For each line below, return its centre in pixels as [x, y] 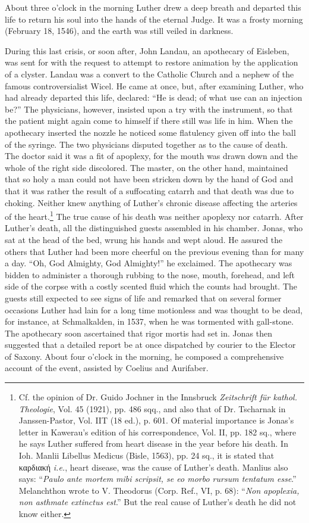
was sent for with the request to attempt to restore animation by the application [152, 62]
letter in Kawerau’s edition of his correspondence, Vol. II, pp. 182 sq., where [157, 432]
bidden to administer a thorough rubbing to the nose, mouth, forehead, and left [150, 274]
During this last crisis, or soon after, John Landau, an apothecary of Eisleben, [147, 50]
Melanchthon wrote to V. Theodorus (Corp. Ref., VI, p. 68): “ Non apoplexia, [159, 490]
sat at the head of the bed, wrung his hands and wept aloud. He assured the [144, 239]
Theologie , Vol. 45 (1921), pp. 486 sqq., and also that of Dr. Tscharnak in [152, 408]
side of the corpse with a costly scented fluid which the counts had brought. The [151, 286]
